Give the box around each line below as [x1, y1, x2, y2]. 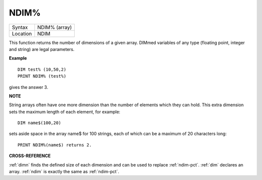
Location [12, 30, 32, 37]
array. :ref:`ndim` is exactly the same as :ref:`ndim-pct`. [9, 169, 119, 175]
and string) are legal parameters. [9, 46, 75, 52]
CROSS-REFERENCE [9, 153, 51, 159]
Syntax [12, 24, 28, 31]
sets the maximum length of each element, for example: [9, 109, 121, 115]
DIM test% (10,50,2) [17, 66, 66, 72]
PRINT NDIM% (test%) [17, 73, 66, 79]
